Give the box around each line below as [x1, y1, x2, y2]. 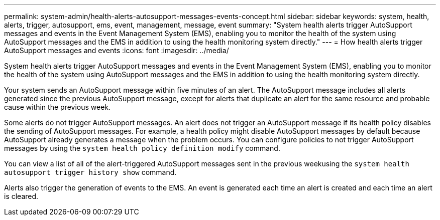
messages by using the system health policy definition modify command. [4, 144, 280, 152]
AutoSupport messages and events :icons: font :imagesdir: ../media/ [4, 46, 229, 55]
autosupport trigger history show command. [4, 168, 177, 176]
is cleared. [4, 192, 39, 200]
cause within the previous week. [4, 103, 111, 111]
